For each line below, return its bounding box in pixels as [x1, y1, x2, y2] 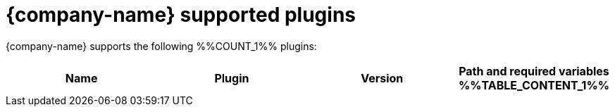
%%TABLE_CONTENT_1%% [458, 77, 609, 92]
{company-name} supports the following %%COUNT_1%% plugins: [6, 39, 317, 52]
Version [361, 70, 404, 85]
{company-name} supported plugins [6, 3, 356, 27]
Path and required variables [459, 63, 609, 78]
